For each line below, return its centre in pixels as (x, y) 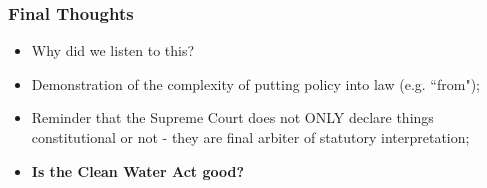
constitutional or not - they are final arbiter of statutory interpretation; (250, 137)
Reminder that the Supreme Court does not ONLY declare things (232, 117)
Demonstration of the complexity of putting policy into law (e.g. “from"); (255, 83)
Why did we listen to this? (113, 50)
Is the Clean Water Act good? (138, 170)
